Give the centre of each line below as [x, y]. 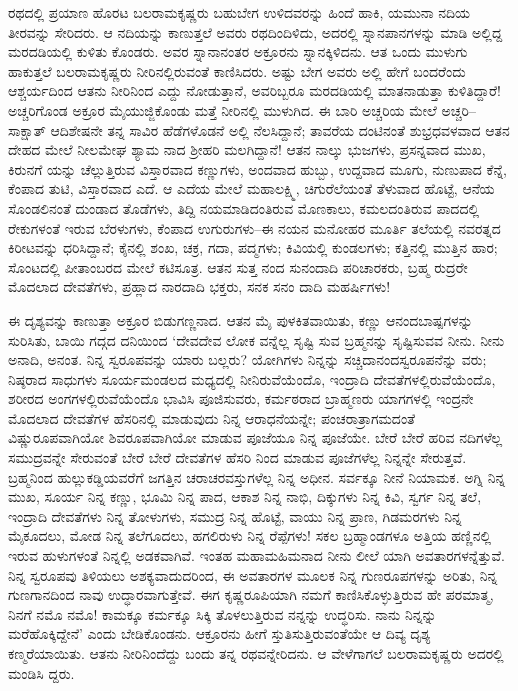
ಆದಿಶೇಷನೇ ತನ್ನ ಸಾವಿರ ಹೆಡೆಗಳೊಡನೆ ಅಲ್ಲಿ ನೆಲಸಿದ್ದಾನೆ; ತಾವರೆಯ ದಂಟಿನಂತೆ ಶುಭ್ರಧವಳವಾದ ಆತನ [280, 129]
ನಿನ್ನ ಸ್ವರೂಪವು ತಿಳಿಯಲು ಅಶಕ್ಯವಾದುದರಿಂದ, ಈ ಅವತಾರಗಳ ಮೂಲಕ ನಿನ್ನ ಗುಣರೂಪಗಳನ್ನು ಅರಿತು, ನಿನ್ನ [253, 574]
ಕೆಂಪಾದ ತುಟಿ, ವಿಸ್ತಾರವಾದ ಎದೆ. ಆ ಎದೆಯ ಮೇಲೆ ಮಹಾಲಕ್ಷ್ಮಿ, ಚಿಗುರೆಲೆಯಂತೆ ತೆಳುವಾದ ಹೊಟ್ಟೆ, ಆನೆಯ [251, 188]
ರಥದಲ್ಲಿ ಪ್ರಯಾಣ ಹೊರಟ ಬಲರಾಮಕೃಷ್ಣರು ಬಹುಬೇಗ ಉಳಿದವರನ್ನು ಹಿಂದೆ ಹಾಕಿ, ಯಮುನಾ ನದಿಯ [239, 12]
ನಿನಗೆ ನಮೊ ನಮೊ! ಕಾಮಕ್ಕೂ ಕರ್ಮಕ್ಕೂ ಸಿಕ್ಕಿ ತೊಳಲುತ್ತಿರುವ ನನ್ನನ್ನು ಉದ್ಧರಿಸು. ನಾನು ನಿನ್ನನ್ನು [222, 613]
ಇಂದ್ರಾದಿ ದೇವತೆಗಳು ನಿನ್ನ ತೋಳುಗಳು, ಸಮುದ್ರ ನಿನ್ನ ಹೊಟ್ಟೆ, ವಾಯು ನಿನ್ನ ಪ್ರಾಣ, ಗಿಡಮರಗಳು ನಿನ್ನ [235, 515]
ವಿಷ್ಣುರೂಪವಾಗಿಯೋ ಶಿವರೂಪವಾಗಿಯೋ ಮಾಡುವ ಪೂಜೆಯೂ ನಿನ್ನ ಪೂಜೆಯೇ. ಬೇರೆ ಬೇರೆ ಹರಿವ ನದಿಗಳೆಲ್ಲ [255, 437]
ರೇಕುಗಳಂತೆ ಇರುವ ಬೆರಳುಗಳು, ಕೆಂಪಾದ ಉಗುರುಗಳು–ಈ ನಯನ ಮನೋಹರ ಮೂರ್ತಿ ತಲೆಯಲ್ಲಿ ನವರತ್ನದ [254, 227]
